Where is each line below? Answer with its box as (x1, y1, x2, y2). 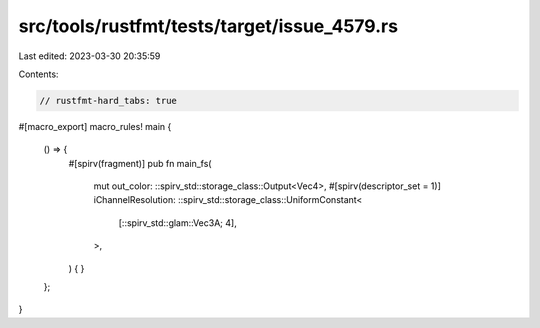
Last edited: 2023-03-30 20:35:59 (18, 50, 161, 62)
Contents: (18, 68, 59, 80)
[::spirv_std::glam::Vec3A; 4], (118, 216, 237, 229)
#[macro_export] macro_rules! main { (18, 120, 172, 132)
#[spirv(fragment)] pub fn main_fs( (68, 157, 212, 169)
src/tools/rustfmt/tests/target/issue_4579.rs (18, 15, 399, 37)
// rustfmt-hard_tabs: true (39, 95, 177, 106)
